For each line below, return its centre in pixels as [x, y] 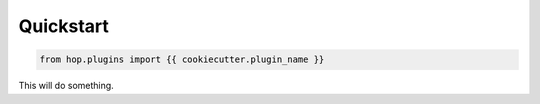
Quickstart [64, 26]
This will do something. [66, 86]
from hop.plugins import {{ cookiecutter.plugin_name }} [182, 59]
